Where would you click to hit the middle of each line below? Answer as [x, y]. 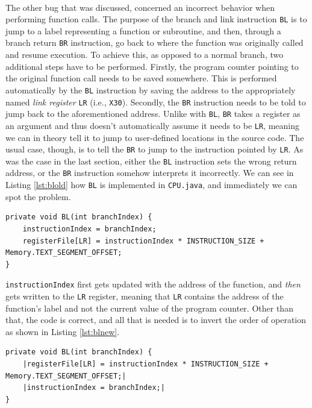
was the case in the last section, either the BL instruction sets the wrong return [151, 161]
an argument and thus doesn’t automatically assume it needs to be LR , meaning [153, 125]
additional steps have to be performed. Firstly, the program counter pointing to [152, 66]
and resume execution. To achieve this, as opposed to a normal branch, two [145, 55]
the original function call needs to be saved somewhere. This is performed [141, 78]
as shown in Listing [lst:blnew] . [63, 331]
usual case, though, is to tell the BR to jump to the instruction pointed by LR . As [154, 149]
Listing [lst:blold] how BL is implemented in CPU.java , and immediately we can [151, 185]
